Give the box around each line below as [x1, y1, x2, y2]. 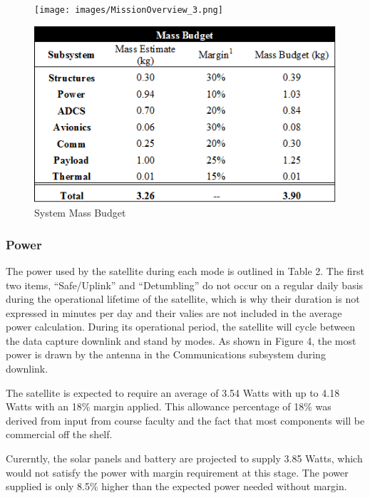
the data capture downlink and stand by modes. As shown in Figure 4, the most [6, 333, 356, 348]
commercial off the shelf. [6, 427, 113, 442]
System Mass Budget [34, 205, 126, 220]
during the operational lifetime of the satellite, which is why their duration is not [6, 291, 360, 306]
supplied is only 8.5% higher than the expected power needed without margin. [6, 479, 347, 494]
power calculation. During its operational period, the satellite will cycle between [6, 319, 356, 334]
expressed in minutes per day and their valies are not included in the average [6, 305, 342, 320]
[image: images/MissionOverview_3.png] [34, 5, 223, 15]
